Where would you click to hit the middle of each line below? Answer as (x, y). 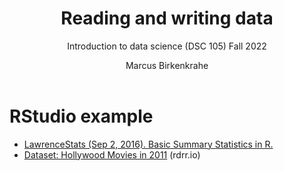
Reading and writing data (167, 18)
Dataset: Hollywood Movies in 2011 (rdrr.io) (112, 154)
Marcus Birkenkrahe (167, 65)
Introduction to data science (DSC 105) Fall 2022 (167, 46)
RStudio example (81, 116)
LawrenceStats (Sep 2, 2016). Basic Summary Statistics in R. (148, 144)
